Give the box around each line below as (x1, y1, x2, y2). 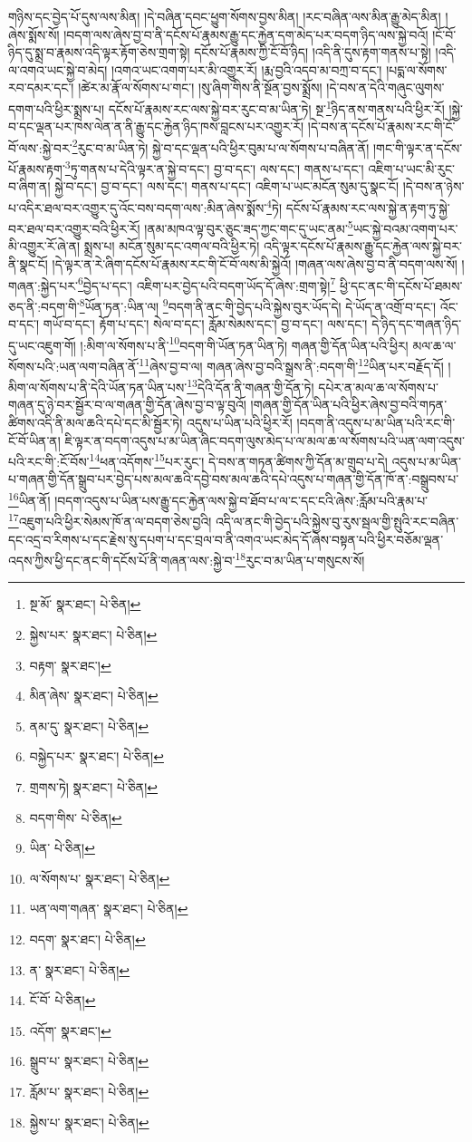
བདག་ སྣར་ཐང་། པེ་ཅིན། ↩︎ (29, 929, 146, 948)
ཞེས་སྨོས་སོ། (8, 24, 60, 44)
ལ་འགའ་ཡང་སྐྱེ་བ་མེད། (8, 60, 108, 79)
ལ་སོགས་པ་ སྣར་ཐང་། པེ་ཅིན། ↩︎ (29, 868, 170, 887)
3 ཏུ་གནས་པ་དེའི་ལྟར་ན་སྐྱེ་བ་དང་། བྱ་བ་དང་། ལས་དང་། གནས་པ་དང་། (64, 157, 364, 178)
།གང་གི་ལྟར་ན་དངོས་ (372, 138, 463, 157)
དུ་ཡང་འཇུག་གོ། (8, 335, 76, 354)
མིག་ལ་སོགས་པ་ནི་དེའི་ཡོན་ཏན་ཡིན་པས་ (8, 377, 188, 396)
